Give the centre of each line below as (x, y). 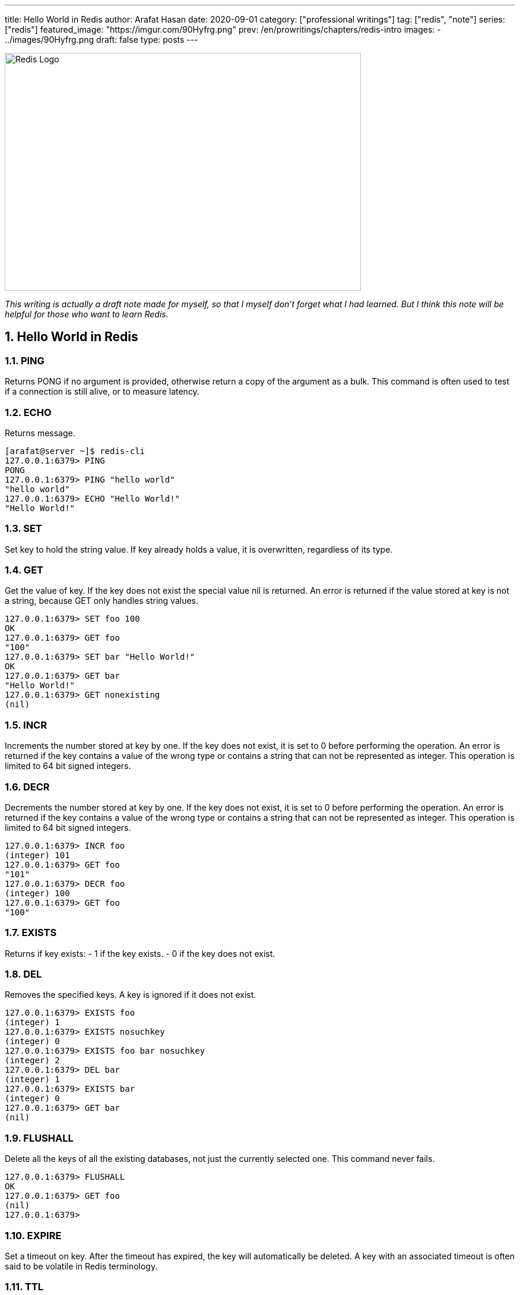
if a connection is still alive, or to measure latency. (102, 392)
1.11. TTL (24, 1287)
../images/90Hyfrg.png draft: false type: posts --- (102, 40)
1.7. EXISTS (31, 933)
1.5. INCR (26, 725)
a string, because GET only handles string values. (102, 601)
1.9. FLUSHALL (39, 1138)
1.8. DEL (23, 974)
